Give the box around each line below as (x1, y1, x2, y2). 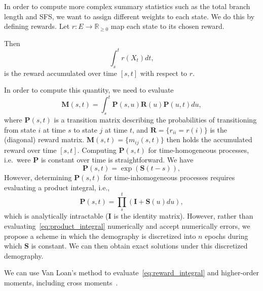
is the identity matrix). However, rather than (114, 211, 253, 221)
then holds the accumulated (166, 134, 252, 145)
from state (4, 124, 36, 135)
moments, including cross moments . (4, 277, 118, 287)
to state (73, 124, 97, 135)
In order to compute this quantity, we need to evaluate (4, 85, 174, 95)
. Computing (77, 144, 117, 155)
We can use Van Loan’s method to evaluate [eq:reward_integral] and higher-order (4, 267, 259, 278)
